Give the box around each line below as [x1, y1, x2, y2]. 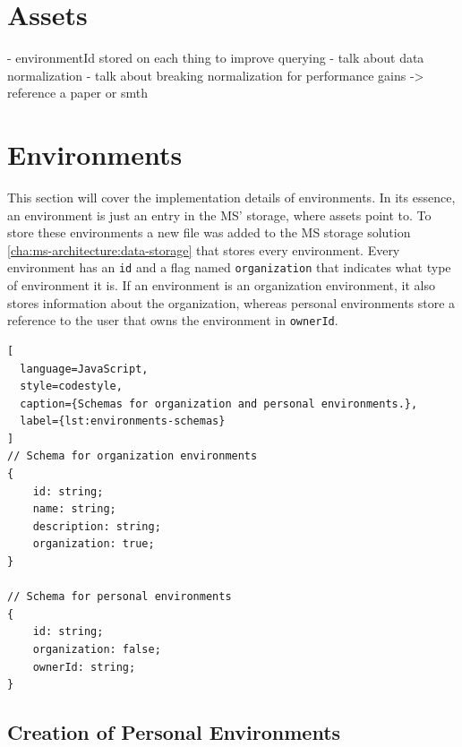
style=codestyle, [20, 380, 123, 393]
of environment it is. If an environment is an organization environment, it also [7, 276, 435, 295]
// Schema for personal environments [7, 590, 232, 604]
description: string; [32, 519, 161, 533]
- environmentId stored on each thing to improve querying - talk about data [7, 48, 424, 67]
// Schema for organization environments [7, 450, 258, 463]
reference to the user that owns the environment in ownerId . [7, 311, 338, 330]
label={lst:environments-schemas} [20, 415, 226, 428]
